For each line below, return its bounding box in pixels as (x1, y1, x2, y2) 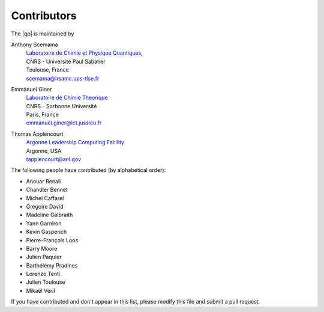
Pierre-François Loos (26, 236, 79, 243)
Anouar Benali (26, 177, 61, 185)
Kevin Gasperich (26, 228, 67, 236)
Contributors (11, 9, 77, 22)
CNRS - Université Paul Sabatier (26, 58, 106, 65)
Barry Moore (26, 245, 58, 252)
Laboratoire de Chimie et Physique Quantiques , (26, 49, 143, 57)
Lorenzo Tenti (26, 271, 60, 278)
